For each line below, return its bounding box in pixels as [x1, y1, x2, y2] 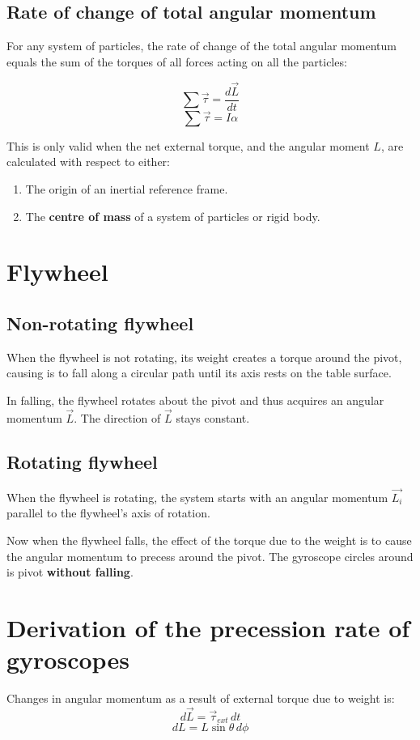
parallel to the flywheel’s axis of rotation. [6, 504, 210, 521]
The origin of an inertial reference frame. [25, 181, 228, 198]
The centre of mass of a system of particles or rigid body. [25, 207, 320, 224]
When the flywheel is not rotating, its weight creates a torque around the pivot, [6, 348, 402, 365]
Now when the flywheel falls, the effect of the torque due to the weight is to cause [6, 532, 412, 549]
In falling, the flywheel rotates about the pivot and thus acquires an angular [6, 392, 384, 409]
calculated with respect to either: [6, 153, 170, 170]
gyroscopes [6, 643, 129, 676]
